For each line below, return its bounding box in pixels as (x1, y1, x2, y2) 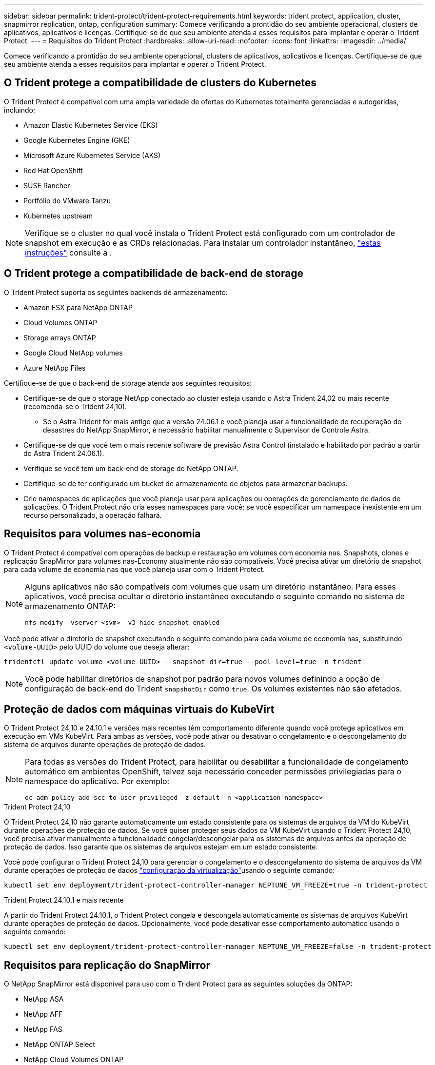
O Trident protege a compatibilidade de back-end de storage (4, 267, 304, 280)
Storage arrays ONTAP (23, 333, 96, 342)
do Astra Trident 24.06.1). (23, 449, 104, 457)
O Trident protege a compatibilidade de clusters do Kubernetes (4, 77, 316, 89)
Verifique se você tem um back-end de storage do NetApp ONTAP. (23, 464, 238, 473)
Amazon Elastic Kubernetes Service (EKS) (23, 120, 158, 129)
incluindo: (4, 105, 35, 114)
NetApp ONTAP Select (23, 1040, 95, 1049)
